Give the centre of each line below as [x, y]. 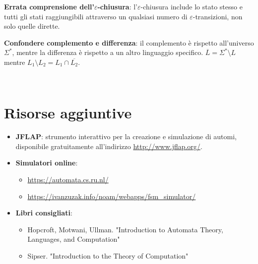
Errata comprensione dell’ [49, 6]
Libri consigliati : [44, 213]
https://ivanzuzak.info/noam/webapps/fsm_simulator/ [112, 196]
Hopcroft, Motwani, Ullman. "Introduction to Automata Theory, [125, 229]
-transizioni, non [218, 16]
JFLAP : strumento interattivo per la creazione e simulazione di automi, [126, 136]
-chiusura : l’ [118, 6]
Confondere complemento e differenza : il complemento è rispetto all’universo [129, 42]
